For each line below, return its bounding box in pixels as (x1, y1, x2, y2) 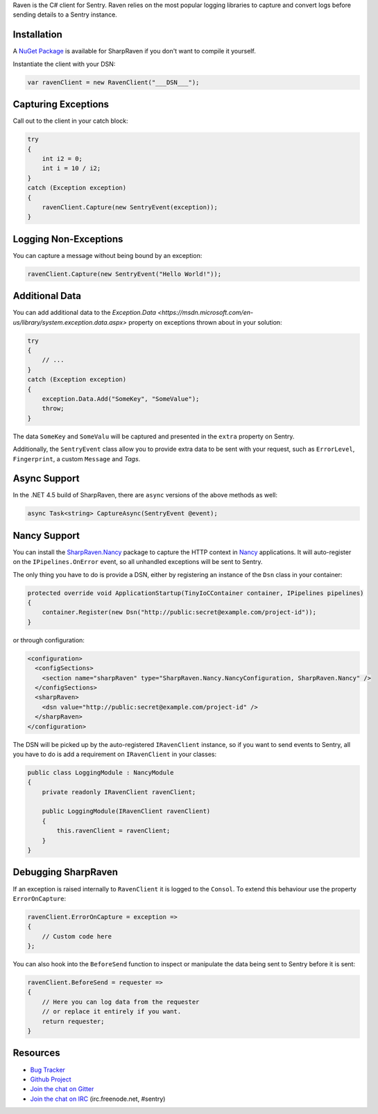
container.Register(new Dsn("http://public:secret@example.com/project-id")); (42, 608, 317, 617)
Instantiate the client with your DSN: (12, 60, 116, 68)
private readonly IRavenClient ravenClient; (42, 788, 196, 796)
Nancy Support (12, 529, 80, 541)
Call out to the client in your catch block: (12, 117, 128, 125)
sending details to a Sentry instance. (12, 10, 117, 19)
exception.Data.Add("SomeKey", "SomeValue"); (42, 395, 200, 402)
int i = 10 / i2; (42, 164, 101, 173)
